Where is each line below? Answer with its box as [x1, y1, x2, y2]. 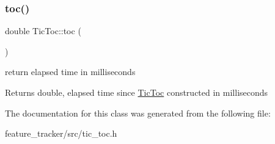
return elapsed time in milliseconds [5, 65, 136, 78]
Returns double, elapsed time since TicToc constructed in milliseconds [5, 86, 268, 98]
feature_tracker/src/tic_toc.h [5, 127, 117, 140]
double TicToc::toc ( [5, 24, 81, 37]
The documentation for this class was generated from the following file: [5, 106, 271, 119]
